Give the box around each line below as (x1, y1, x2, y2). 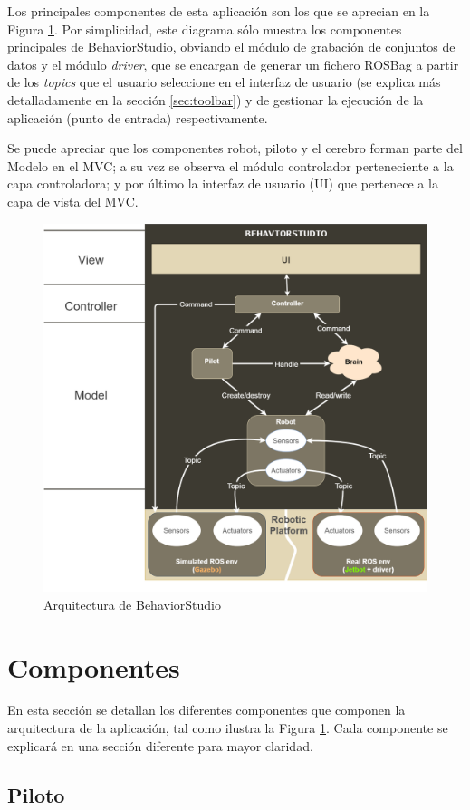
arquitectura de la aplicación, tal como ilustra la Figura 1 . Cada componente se (7, 718, 448, 738)
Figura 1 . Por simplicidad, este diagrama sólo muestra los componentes (7, 19, 402, 38)
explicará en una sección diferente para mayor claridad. (7, 736, 313, 755)
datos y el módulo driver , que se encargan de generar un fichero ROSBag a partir (7, 54, 459, 73)
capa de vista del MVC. (7, 191, 139, 210)
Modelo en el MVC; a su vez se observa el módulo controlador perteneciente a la (7, 156, 454, 175)
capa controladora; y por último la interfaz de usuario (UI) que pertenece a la (7, 174, 438, 193)
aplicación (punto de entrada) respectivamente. (7, 108, 268, 127)
